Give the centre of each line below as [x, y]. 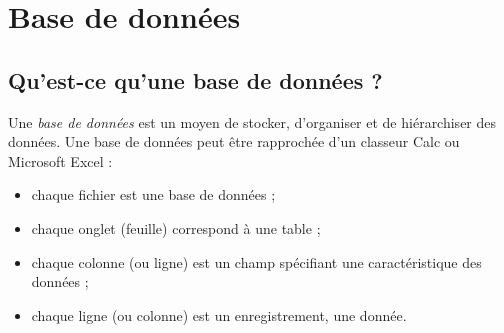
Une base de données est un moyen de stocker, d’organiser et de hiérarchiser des [252, 121]
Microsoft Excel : [60, 160]
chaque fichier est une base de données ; [153, 194]
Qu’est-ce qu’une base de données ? [195, 79]
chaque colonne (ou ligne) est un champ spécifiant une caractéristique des [256, 261]
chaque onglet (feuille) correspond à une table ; [176, 227]
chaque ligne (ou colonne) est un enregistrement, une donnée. [219, 314]
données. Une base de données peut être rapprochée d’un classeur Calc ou [234, 141]
